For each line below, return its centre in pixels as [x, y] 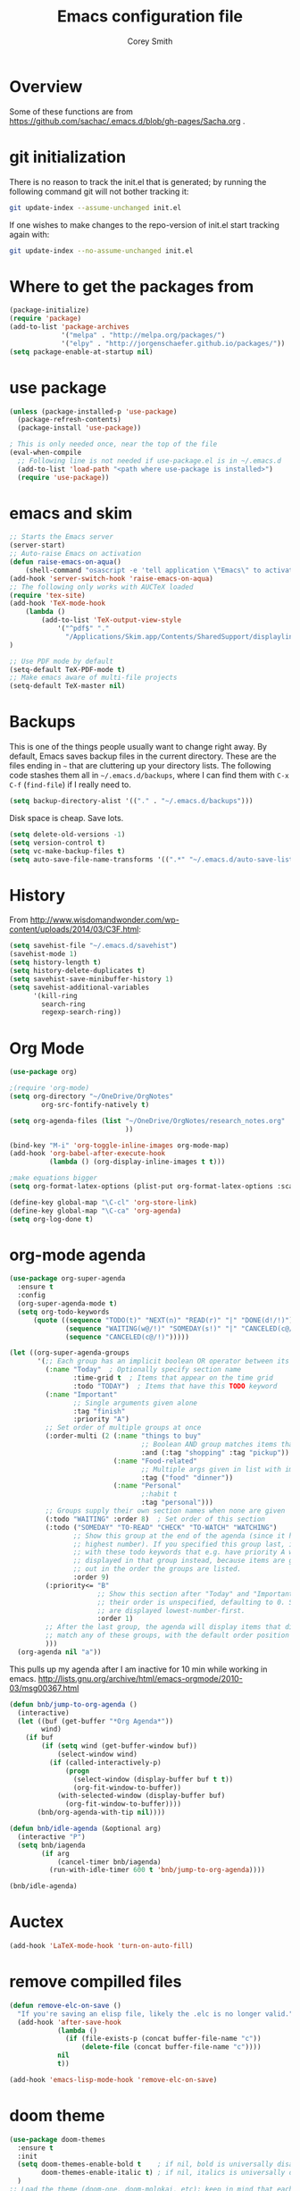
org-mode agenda [78, 1255]
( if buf [39, 1738]
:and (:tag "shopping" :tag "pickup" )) [216, 1452]
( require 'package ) [46, 319]
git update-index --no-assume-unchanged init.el [101, 251]
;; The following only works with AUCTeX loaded [101, 587]
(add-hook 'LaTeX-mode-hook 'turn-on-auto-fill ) [101, 1946]
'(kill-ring [55, 995]
